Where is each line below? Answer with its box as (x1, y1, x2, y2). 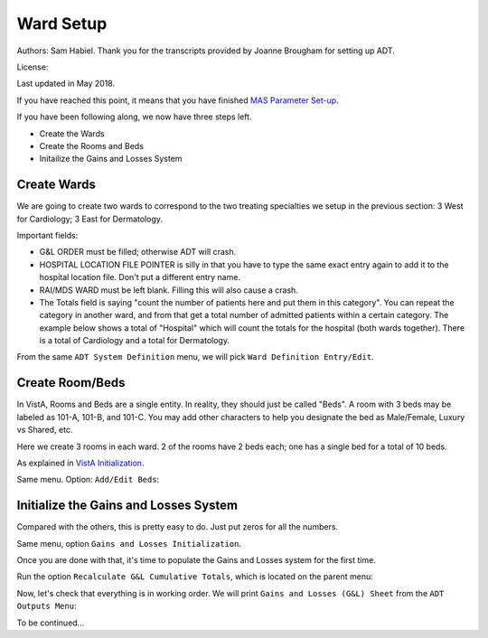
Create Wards (16, 177, 97, 192)
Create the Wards (39, 127, 105, 139)
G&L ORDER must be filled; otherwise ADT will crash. (39, 247, 237, 258)
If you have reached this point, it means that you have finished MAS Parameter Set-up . (16, 95, 339, 106)
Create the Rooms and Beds (39, 140, 145, 151)
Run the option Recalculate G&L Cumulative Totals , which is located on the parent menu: (16, 571, 374, 582)
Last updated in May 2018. (16, 78, 116, 89)
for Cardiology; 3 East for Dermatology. (16, 213, 163, 224)
